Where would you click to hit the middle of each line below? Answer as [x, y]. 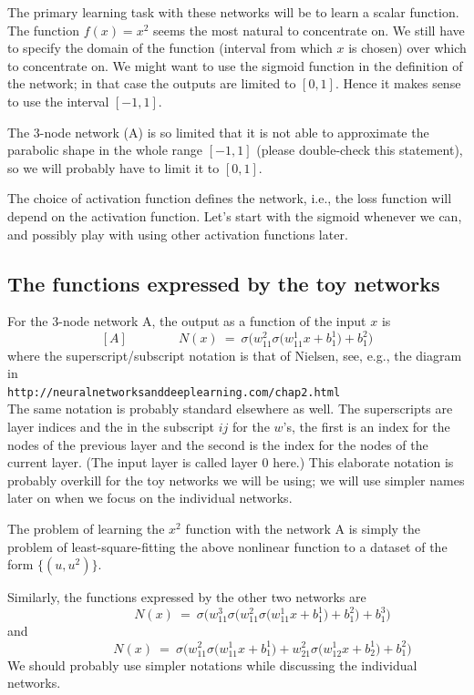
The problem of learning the [86, 528]
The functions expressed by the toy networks [224, 283]
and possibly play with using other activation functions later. [178, 234]
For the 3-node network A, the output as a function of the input [187, 321]
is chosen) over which [407, 48]
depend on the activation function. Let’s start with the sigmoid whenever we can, [235, 215]
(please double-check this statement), [360, 150]
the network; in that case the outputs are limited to [152, 83]
